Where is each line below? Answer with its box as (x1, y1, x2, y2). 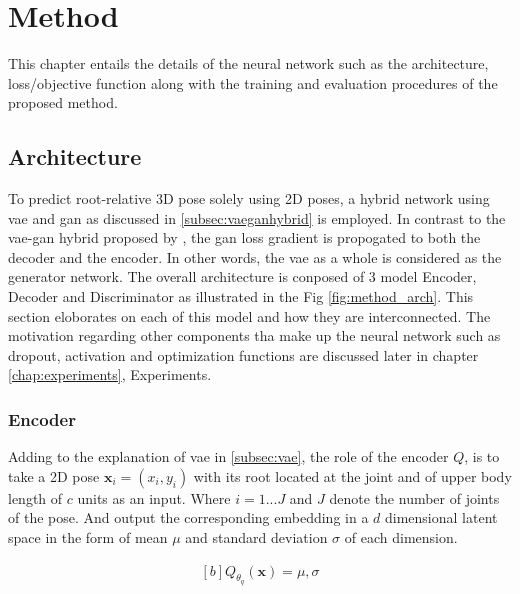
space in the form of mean (8, 527, 168, 548)
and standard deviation (185, 527, 328, 548)
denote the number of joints (329, 487, 500, 508)
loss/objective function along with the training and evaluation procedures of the (8, 72, 498, 93)
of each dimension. (344, 527, 458, 548)
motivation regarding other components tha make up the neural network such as (8, 325, 501, 346)
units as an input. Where (77, 487, 231, 508)
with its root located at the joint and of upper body (193, 465, 512, 486)
